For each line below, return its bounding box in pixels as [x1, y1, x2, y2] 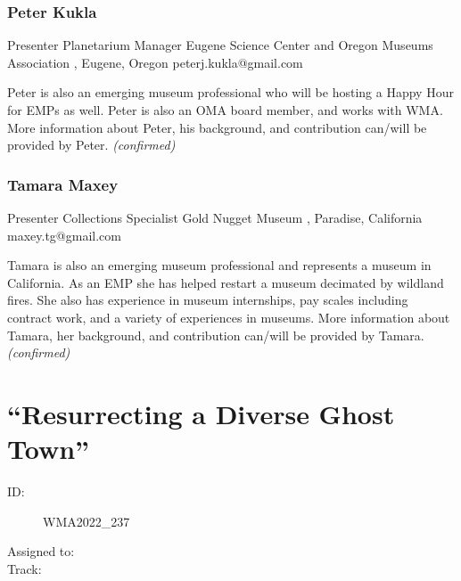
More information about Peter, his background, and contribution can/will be [7, 118, 427, 136]
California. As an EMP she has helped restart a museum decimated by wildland [7, 273, 444, 291]
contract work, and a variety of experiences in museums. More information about [7, 307, 450, 326]
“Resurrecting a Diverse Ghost [7, 395, 395, 431]
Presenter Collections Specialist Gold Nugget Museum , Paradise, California [7, 209, 423, 226]
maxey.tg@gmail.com [7, 225, 121, 244]
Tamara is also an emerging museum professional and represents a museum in [7, 256, 432, 274]
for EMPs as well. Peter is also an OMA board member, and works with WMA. [7, 101, 443, 119]
